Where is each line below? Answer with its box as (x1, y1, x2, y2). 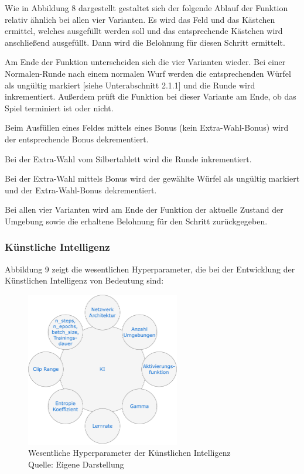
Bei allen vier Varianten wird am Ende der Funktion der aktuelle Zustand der (5, 203, 283, 216)
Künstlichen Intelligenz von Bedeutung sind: (5, 274, 164, 287)
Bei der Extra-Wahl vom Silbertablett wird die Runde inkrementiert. (5, 152, 252, 165)
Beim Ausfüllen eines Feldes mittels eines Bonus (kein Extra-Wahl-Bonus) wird (5, 121, 289, 134)
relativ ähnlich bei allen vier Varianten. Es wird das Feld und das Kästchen (5, 13, 275, 25)
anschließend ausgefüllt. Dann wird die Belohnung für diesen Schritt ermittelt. (5, 36, 285, 48)
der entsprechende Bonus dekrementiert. (5, 132, 149, 145)
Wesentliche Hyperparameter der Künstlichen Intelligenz (28, 446, 231, 459)
